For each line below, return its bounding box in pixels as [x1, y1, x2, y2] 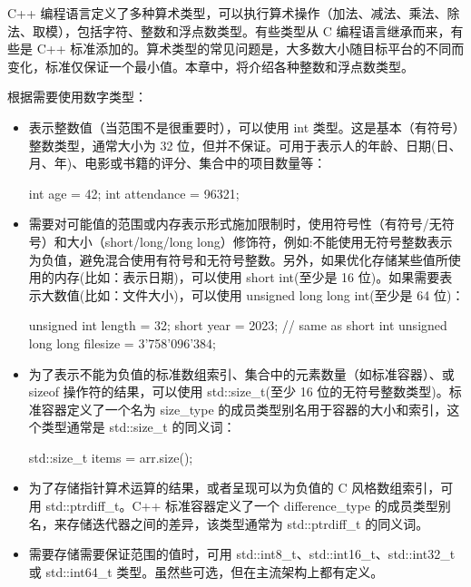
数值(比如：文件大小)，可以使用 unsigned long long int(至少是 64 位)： [54, 285, 465, 304]
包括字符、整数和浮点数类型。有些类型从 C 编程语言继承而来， [76, 21, 451, 40]
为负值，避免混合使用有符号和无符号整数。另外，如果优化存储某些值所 [28, 249, 448, 269]
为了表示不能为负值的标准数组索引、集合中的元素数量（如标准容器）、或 [28, 364, 455, 383]
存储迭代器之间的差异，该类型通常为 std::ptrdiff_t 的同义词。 [66, 514, 429, 533]
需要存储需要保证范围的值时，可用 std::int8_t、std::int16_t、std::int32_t [28, 544, 456, 563]
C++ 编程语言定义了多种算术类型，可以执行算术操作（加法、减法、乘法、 [7, 4, 447, 22]
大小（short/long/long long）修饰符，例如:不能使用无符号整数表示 [66, 231, 453, 250]
